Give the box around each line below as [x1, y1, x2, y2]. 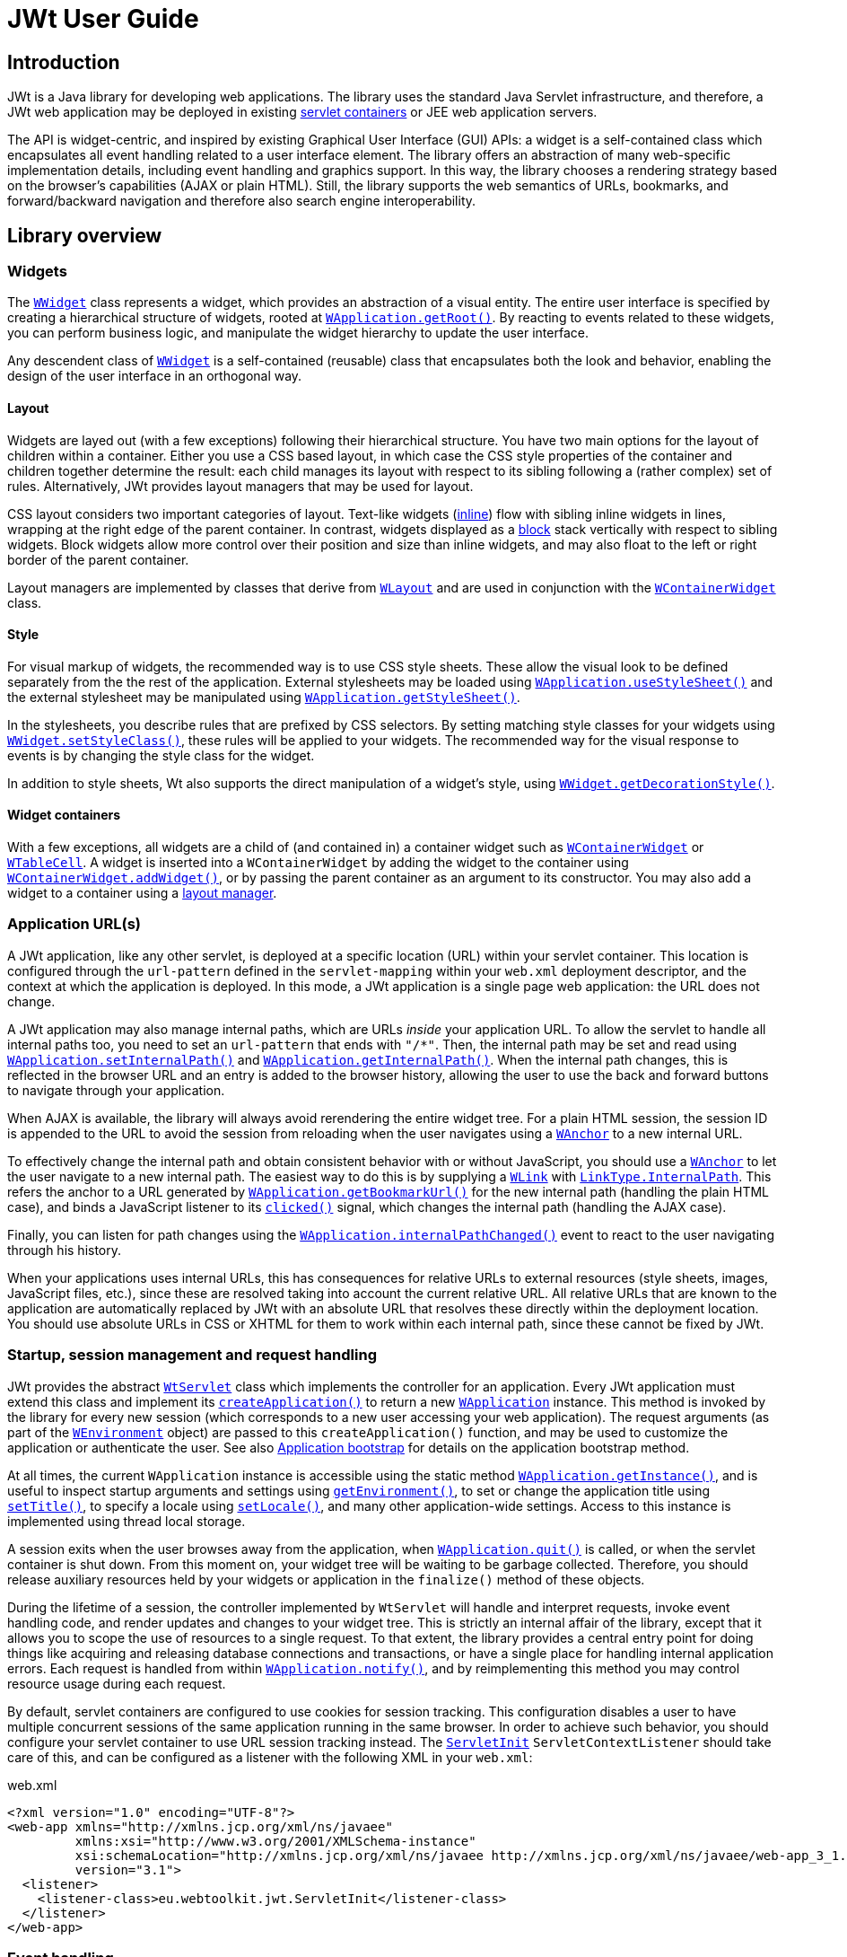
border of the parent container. [7, 551, 189, 567]
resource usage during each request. [7, 1675, 226, 1691]
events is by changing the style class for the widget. [7, 747, 315, 763]
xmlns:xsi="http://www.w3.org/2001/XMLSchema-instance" [74, 1833, 476, 1848]
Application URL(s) [7, 915, 141, 934]
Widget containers [7, 807, 121, 823]
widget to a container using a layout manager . [7, 885, 277, 901]
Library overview [7, 224, 162, 247]
